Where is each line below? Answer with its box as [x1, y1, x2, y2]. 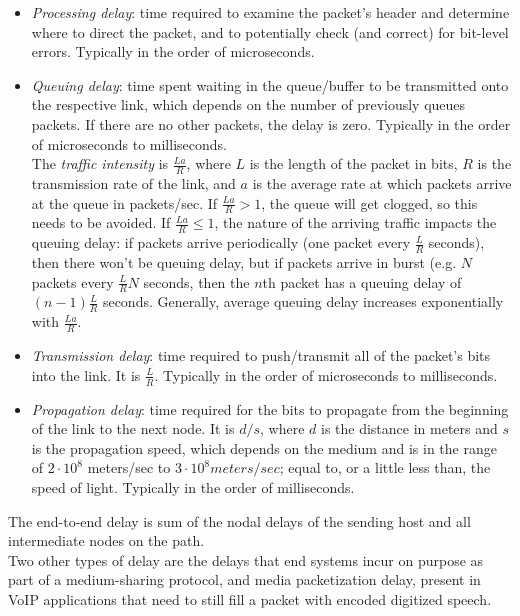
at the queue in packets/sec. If [31, 192, 218, 213]
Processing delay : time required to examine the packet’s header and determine [31, 2, 510, 22]
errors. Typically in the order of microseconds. [31, 41, 315, 62]
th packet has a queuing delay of [262, 271, 462, 292]
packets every [31, 271, 114, 292]
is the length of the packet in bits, [249, 153, 458, 174]
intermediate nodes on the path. [8, 530, 205, 551]
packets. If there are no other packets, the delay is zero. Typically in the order [31, 113, 511, 134]
